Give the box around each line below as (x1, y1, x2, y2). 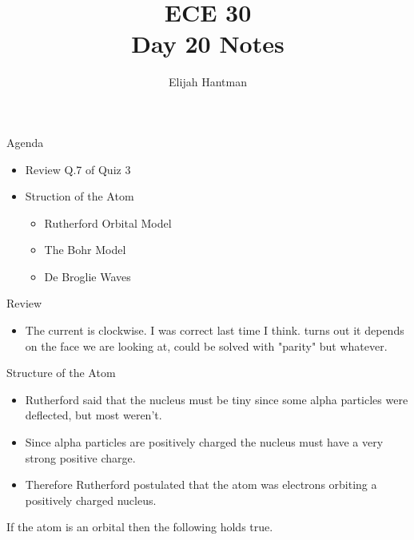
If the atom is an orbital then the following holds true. (6, 518, 273, 535)
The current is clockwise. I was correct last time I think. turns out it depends (25, 322, 404, 339)
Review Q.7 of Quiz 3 (25, 161, 131, 177)
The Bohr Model (44, 241, 126, 258)
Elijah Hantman (169, 73, 247, 90)
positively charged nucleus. (25, 491, 157, 508)
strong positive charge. (25, 449, 136, 466)
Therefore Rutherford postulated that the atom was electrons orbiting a (25, 476, 377, 493)
